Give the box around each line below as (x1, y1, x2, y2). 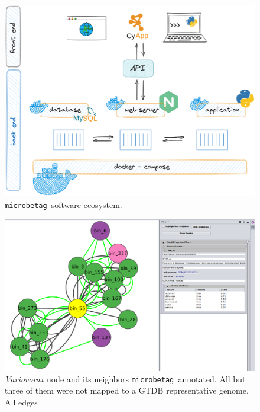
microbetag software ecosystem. (5, 198, 122, 210)
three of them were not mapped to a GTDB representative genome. (5, 384, 249, 397)
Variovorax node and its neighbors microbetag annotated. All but (5, 372, 246, 385)
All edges (5, 395, 38, 408)
